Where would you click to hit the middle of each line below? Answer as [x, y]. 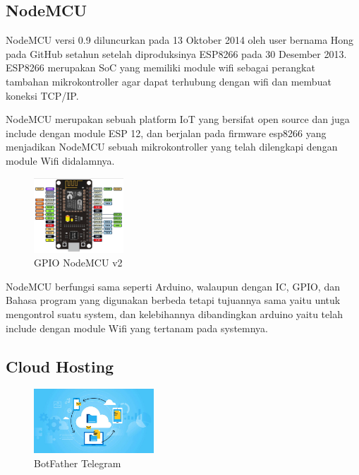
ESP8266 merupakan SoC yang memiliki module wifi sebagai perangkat [160, 68]
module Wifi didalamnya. [60, 160]
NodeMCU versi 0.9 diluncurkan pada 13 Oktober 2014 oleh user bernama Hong [180, 40]
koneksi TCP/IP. [42, 95]
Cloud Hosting [60, 366]
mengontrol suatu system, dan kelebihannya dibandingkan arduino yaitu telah [174, 314]
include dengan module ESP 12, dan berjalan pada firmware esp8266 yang [166, 133]
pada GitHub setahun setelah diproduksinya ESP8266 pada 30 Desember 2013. [176, 53]
